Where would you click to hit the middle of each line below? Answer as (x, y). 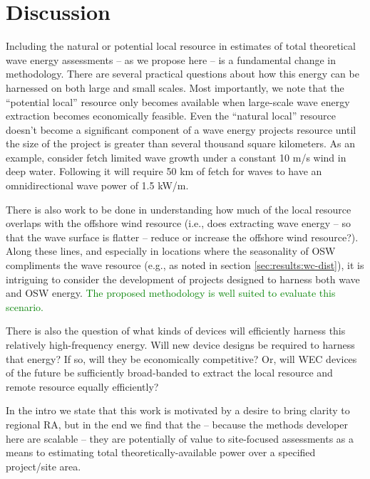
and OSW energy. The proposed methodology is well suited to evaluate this (171, 293)
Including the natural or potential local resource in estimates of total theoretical (181, 46)
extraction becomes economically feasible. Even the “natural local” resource (171, 116)
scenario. (25, 306)
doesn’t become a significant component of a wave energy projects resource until (181, 129)
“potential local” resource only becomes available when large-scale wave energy (178, 101)
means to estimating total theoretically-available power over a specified (161, 452)
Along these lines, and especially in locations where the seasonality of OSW (171, 251)
